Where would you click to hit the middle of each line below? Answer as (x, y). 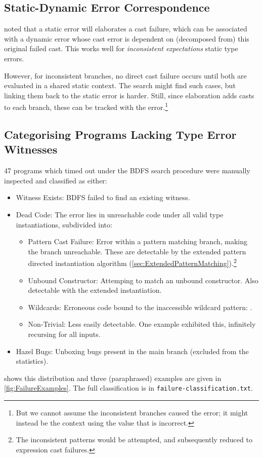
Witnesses (31, 149)
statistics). (32, 361)
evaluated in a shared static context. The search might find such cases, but (120, 85)
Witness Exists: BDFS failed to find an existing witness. (103, 197)
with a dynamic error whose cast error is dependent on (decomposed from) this (127, 38)
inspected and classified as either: (56, 180)
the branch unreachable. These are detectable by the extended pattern (137, 251)
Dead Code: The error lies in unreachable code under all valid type (120, 214)
